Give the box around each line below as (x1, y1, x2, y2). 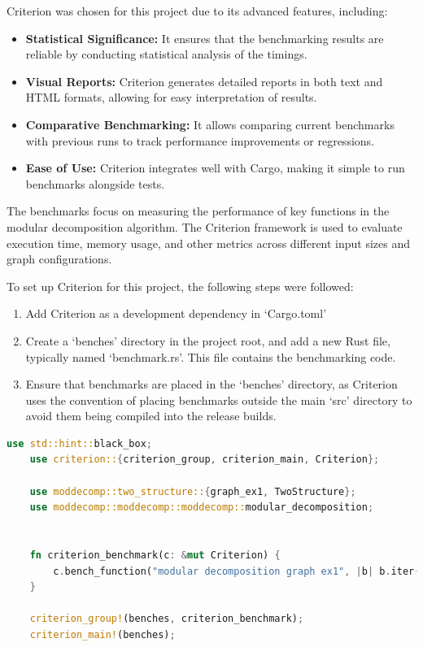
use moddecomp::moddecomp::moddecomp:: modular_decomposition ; (29, 502, 374, 514)
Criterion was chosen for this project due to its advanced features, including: (7, 2, 388, 19)
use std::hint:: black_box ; (7, 437, 153, 449)
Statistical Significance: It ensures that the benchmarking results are (25, 29, 384, 46)
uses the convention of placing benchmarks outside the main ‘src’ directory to (25, 391, 412, 408)
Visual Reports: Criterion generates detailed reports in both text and (25, 72, 383, 89)
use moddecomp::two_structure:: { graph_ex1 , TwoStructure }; (29, 485, 356, 497)
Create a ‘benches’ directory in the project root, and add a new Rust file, (25, 332, 390, 349)
